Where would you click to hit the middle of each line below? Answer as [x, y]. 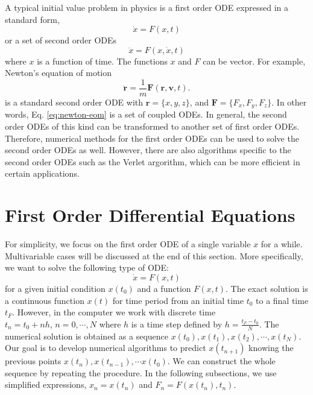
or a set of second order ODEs [61, 40]
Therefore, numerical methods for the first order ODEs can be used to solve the [152, 138]
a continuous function [45, 300]
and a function [164, 288]
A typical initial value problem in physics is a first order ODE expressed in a [147, 7]
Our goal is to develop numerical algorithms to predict [106, 348]
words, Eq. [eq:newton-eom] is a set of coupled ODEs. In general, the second [146, 114]
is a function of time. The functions [102, 61]
